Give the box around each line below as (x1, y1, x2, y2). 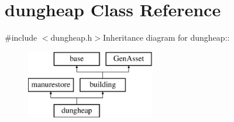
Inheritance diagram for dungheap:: (103, 31, 230, 44)
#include (5, 31, 37, 44)
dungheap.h (50, 31, 92, 44)
